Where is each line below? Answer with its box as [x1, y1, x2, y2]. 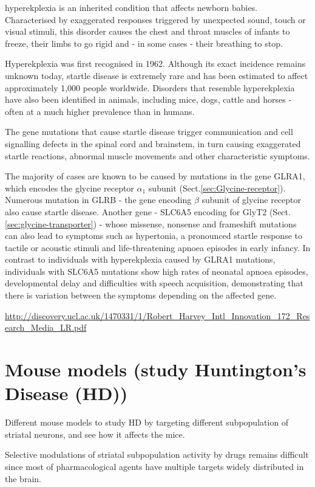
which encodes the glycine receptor [5, 181, 134, 194]
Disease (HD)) [5, 381, 128, 406]
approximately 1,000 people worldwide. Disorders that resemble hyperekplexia [5, 81, 295, 94]
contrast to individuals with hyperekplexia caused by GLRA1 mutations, [5, 253, 276, 266]
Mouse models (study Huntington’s [5, 357, 307, 382]
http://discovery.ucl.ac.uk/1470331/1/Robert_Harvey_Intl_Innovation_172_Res [5, 309, 310, 322]
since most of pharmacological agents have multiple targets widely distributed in [5, 460, 304, 472]
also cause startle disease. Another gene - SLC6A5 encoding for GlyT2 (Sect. [5, 205, 291, 218]
